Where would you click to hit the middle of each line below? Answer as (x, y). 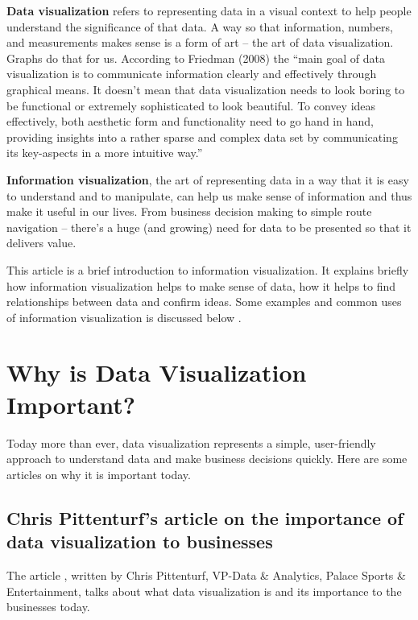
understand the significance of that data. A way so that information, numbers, (200, 26)
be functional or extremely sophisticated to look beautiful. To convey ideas (191, 105)
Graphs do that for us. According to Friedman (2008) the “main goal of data (196, 58)
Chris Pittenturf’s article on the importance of (205, 517)
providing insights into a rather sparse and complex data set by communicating (202, 136)
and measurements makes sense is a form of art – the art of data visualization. (200, 42)
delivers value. (41, 243)
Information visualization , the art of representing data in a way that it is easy (208, 179)
